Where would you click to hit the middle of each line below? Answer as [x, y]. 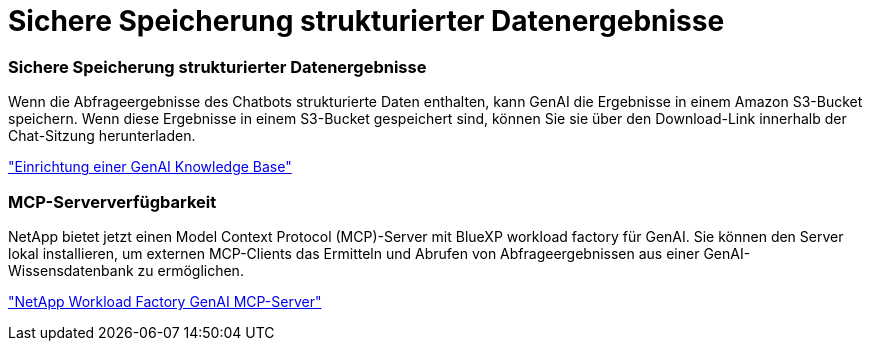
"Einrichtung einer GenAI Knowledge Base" [150, 167]
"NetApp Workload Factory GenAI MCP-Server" [165, 301]
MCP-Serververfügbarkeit [112, 201]
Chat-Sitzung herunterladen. [102, 136]
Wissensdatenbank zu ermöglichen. [126, 270]
